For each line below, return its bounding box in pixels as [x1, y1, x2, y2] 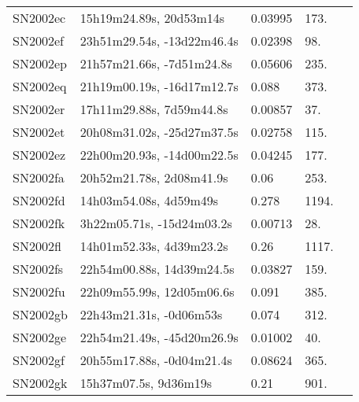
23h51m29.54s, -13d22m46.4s [80, 31, 239, 50]
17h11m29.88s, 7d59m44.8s [80, 100, 228, 118]
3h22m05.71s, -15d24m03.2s [80, 214, 232, 232]
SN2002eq [13, 77, 67, 95]
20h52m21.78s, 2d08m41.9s [80, 168, 228, 186]
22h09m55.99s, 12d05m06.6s [80, 282, 235, 301]
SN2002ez [13, 146, 66, 164]
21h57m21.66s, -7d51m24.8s [80, 54, 232, 72]
